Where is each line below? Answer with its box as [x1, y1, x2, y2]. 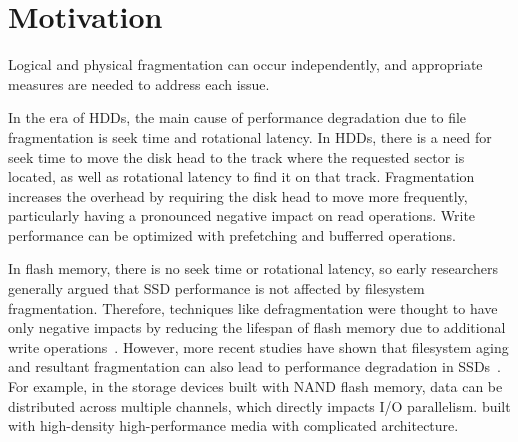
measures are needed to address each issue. [8, 73, 270, 94]
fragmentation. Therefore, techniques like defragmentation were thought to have [8, 297, 498, 318]
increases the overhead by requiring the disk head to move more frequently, [8, 185, 468, 206]
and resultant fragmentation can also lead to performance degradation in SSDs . [8, 356, 502, 377]
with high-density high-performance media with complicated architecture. [8, 415, 459, 436]
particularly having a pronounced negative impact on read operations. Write [8, 205, 476, 226]
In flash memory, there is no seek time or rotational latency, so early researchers [8, 258, 498, 279]
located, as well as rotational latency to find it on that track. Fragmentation [8, 166, 475, 187]
